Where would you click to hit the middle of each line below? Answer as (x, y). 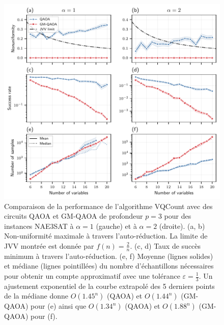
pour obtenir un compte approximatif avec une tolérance (92, 276)
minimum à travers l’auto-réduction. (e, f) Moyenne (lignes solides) (109, 256)
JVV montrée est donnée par (49, 245)
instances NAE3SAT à (39, 226)
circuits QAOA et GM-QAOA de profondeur (74, 216)
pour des (178, 216)
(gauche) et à (116, 226)
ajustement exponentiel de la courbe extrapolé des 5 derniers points (109, 286)
